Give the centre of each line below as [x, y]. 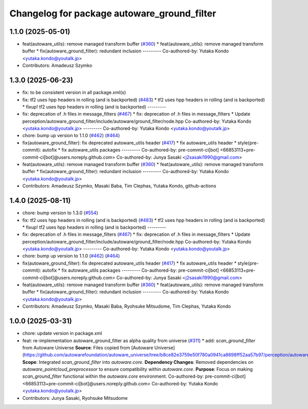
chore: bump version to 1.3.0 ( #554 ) [60, 213]
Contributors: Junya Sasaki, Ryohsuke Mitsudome [75, 398]
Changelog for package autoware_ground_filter [113, 13]
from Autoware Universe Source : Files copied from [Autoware [88, 347]
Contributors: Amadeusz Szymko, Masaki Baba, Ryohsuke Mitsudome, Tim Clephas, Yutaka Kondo [127, 306]
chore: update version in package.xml [62, 333]
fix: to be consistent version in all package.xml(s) [74, 92]
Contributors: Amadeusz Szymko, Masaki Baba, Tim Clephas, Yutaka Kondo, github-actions [119, 186]
